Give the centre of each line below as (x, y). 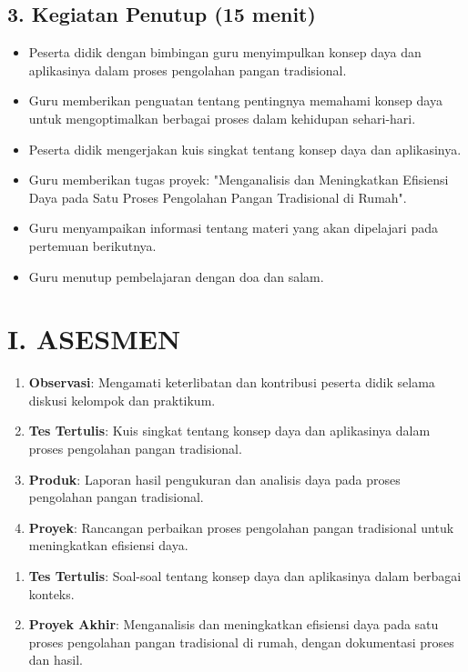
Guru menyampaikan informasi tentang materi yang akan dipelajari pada (233, 228)
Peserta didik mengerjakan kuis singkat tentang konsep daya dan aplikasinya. (245, 149)
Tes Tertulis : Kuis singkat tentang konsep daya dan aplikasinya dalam (229, 431)
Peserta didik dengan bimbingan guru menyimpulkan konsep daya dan (225, 52)
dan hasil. (56, 660)
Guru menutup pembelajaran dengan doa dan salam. (176, 276)
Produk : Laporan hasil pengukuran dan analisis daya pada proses (214, 479)
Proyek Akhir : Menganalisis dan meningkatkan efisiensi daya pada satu (234, 624)
